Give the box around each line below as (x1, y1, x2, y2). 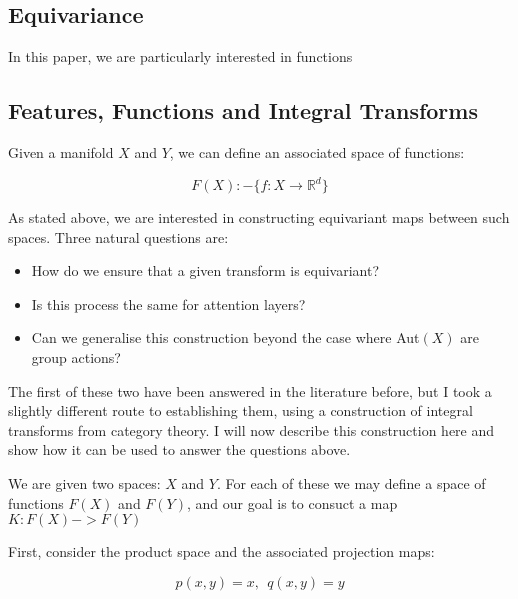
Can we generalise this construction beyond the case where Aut (31, 327, 420, 348)
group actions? (31, 347, 121, 368)
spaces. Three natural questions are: (8, 226, 229, 247)
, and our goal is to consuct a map (186, 492, 398, 513)
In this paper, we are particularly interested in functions (8, 46, 353, 67)
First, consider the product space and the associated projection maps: (8, 541, 435, 562)
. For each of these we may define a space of (216, 473, 486, 494)
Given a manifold (8, 142, 114, 162)
